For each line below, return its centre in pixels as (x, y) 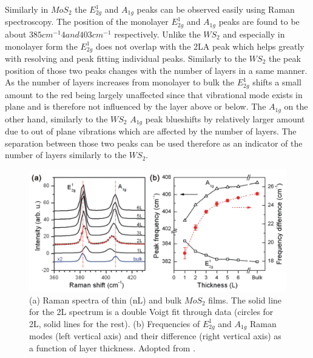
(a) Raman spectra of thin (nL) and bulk (106, 300)
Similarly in (27, 9)
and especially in (254, 34)
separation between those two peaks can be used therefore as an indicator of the (154, 143)
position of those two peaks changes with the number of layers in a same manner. (156, 70)
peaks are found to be (259, 22)
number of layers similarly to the (66, 155)
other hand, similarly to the (56, 118)
